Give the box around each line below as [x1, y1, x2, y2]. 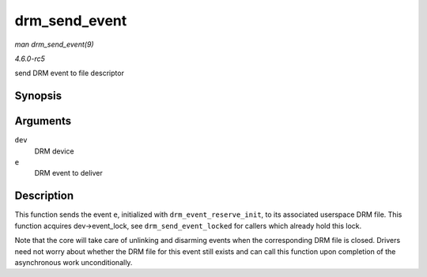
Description [14, 189, 74, 203]
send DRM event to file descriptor [14, 68, 124, 78]
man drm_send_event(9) [14, 40, 94, 49]
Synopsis [14, 89, 62, 103]
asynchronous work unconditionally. [14, 257, 133, 267]
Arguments [14, 115, 72, 128]
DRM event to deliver [34, 169, 103, 178]
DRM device [34, 146, 74, 156]
